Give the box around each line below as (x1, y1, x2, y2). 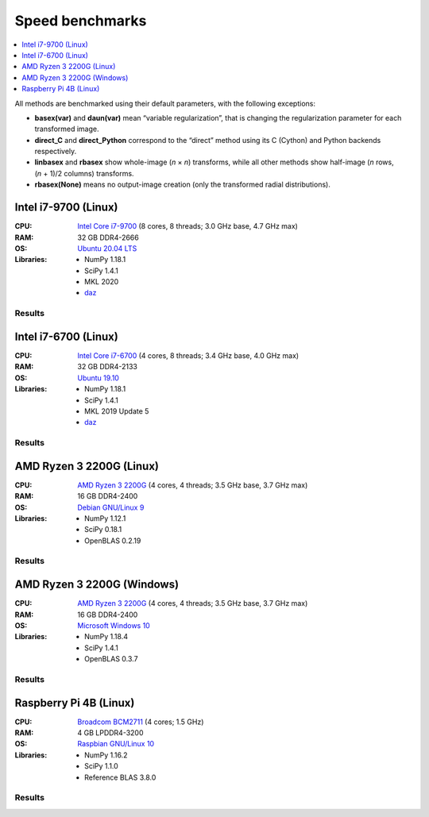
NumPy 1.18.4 (84, 632, 129, 642)
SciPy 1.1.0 (84, 761, 118, 771)
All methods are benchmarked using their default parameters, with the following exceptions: (14, 98, 315, 108)
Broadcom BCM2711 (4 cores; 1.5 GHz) (77, 717, 204, 726)
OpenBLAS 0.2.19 (84, 536, 141, 545)
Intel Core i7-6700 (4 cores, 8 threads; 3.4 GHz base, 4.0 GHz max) (77, 350, 300, 360)
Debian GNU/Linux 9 (77, 503, 145, 512)
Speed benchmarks (14, 12, 147, 29)
